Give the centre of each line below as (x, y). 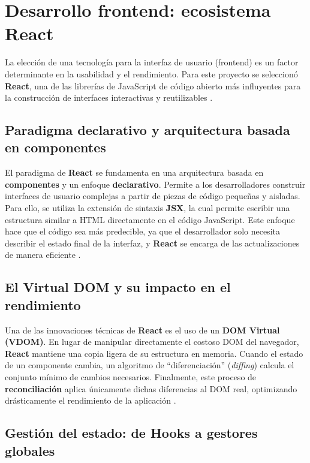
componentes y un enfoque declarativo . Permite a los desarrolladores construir (155, 184)
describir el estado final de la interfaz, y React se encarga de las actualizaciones (152, 243)
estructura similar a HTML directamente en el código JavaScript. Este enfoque (150, 219)
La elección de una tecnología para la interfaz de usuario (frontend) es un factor (152, 62)
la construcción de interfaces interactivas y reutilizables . (109, 97)
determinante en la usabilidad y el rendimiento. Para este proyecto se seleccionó (151, 73)
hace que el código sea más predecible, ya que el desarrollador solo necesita (142, 231)
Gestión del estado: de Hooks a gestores (131, 433)
